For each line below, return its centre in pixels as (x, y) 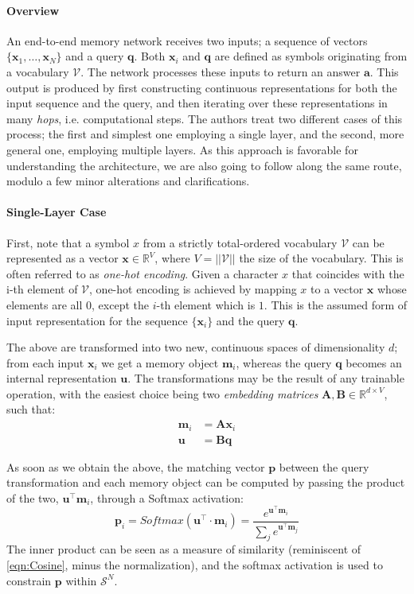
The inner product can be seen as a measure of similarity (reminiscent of (184, 549)
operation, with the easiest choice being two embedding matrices (162, 393)
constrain (29, 580)
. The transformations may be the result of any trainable (266, 378)
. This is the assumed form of (336, 304)
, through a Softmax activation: (167, 497)
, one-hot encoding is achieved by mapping (193, 289)
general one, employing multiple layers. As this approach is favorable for (182, 149)
